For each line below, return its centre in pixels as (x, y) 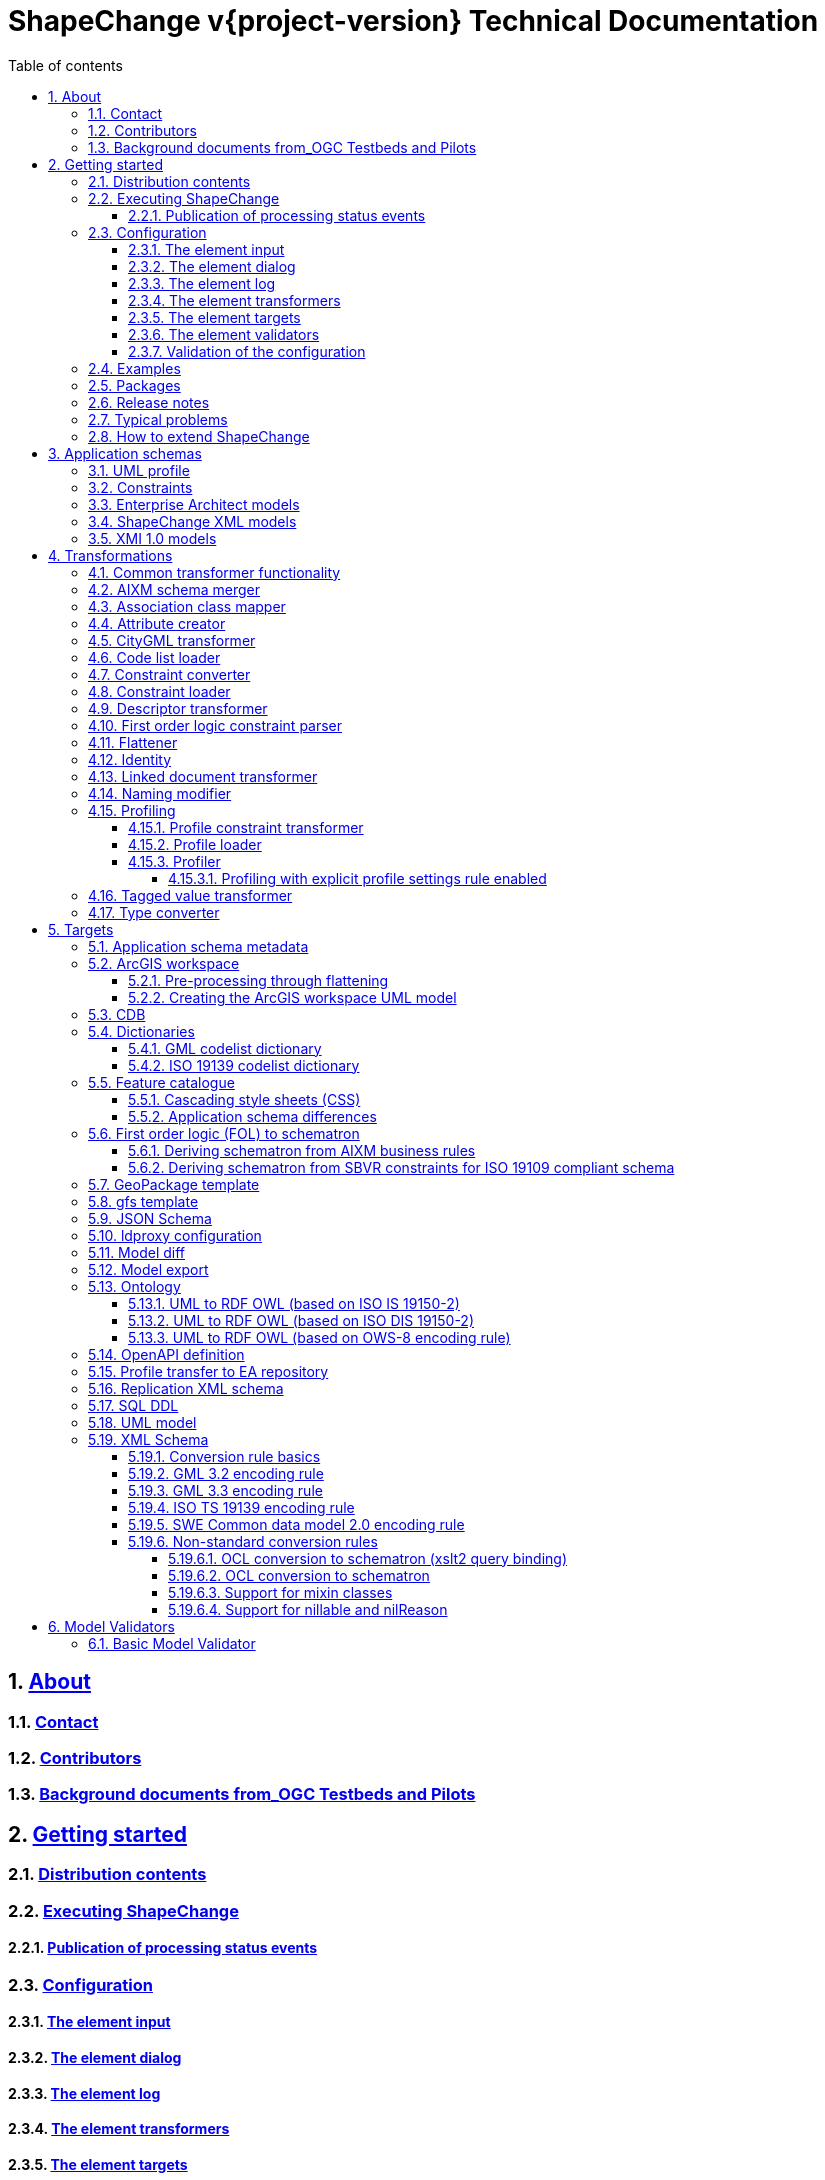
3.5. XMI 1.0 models (152, 538)
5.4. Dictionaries (141, 1031)
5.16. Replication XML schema (186, 1388)
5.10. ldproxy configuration (175, 1235)
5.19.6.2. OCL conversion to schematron (299, 1575)
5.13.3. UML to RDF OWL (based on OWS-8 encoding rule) (319, 1337)
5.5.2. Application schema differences (252, 1116)
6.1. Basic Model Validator (172, 1643)
